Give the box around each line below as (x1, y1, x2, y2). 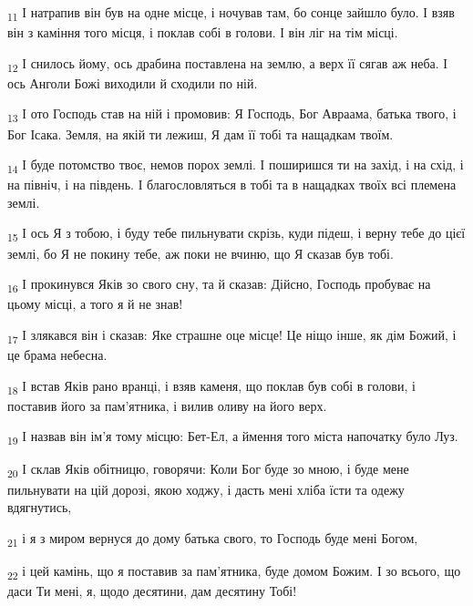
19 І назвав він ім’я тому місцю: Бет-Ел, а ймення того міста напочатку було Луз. (7, 426, 458, 448)
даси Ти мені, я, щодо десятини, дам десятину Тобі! (7, 581, 297, 601)
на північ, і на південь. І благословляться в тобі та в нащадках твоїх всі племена (7, 175, 457, 194)
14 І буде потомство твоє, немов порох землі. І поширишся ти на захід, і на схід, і (7, 155, 464, 176)
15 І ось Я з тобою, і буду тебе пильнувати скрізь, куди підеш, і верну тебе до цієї (7, 223, 466, 245)
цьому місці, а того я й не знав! (7, 294, 183, 313)
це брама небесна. (7, 345, 108, 365)
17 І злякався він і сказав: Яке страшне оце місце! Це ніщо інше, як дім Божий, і (7, 324, 457, 346)
